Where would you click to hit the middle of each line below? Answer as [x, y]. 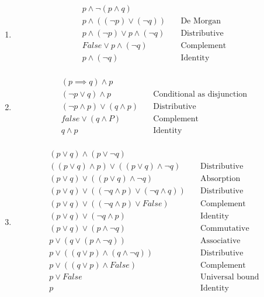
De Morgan [201, 21]
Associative [220, 240]
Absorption [220, 179]
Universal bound [230, 277]
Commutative [225, 228]
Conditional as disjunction [200, 95]
